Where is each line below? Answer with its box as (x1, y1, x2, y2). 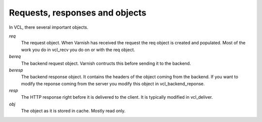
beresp (9, 67, 23, 73)
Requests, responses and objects (9, 7, 147, 18)
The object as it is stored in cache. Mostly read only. (21, 108, 126, 114)
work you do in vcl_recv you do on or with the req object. (21, 47, 135, 52)
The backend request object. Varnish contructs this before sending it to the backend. (21, 60, 191, 66)
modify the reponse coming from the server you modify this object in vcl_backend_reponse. (21, 81, 205, 87)
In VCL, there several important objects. (9, 24, 88, 30)
